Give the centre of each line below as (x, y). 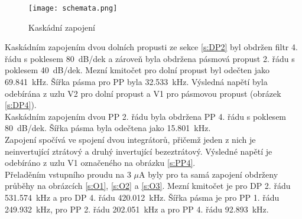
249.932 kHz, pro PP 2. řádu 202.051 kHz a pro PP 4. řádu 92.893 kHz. (137, 209)
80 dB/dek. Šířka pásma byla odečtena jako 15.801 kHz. (108, 128)
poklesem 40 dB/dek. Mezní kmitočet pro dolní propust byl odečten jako (137, 70)
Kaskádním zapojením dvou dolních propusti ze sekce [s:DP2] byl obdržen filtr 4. (151, 47)
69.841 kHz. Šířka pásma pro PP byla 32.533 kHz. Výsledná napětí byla (136, 82)
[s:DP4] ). (21, 105)
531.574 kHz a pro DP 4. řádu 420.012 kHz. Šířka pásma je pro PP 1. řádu (142, 197)
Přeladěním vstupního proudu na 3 (68, 174)
